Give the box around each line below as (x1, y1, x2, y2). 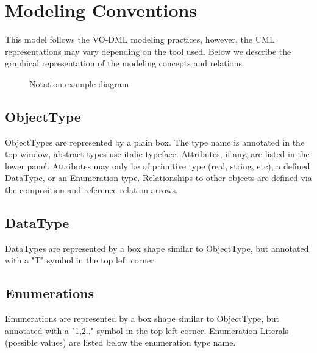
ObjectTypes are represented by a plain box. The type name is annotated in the (5, 135, 305, 148)
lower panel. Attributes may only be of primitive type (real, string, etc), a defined (5, 159, 310, 172)
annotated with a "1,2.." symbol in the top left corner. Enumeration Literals (5, 324, 289, 337)
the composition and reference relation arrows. (5, 184, 178, 196)
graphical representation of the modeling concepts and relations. (5, 57, 244, 70)
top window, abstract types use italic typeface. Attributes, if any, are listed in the (5, 148, 310, 160)
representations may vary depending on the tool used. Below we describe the (5, 45, 291, 57)
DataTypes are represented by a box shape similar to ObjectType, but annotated (5, 241, 309, 254)
